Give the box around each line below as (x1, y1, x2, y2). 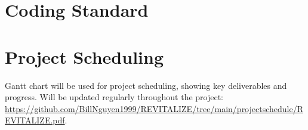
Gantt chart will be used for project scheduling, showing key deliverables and (5, 79, 287, 91)
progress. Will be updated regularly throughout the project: (5, 91, 224, 103)
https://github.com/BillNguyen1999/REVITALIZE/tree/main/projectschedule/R (5, 102, 303, 114)
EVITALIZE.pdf (5, 114, 65, 126)
